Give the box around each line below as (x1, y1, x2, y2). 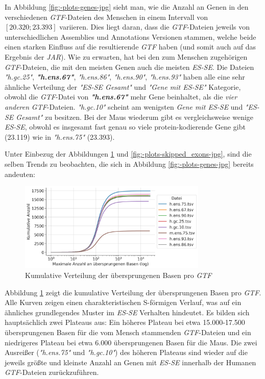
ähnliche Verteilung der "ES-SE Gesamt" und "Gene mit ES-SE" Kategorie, (5, 81, 241, 92)
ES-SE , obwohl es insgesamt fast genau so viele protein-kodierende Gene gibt (5, 121, 246, 132)
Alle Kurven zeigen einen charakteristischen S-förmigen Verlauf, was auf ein (5, 297, 242, 308)
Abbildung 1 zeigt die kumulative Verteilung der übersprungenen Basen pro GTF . (5, 287, 261, 297)
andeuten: (5, 168, 35, 179)
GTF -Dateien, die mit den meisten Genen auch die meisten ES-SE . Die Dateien (5, 61, 254, 72)
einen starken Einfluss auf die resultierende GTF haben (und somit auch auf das (5, 41, 256, 52)
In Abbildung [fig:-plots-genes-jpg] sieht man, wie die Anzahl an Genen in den (5, 2, 249, 12)
